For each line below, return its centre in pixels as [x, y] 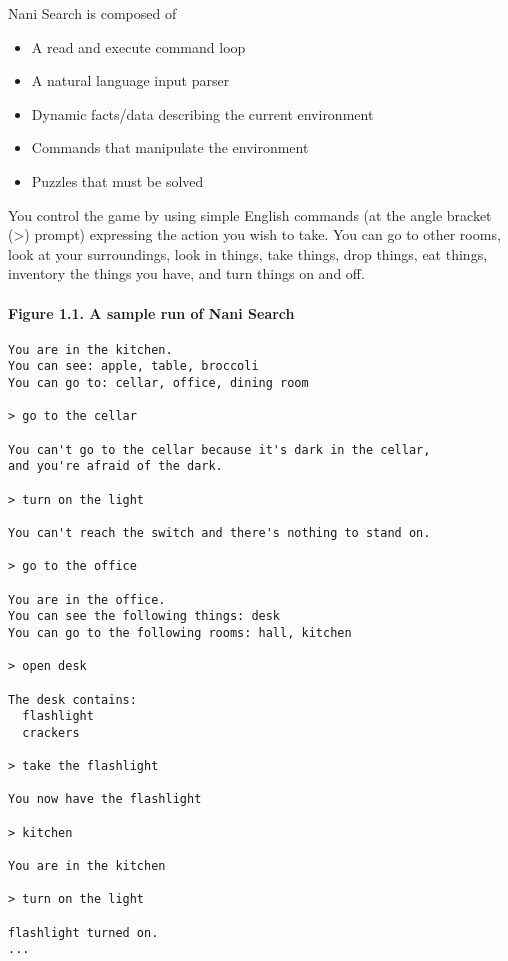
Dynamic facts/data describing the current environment [202, 113]
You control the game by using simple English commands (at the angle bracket [250, 214]
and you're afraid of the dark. [115, 466]
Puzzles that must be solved [117, 180]
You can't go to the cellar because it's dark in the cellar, [219, 449]
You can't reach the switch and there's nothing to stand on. [219, 532]
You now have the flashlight [105, 799]
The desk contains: [72, 699]
